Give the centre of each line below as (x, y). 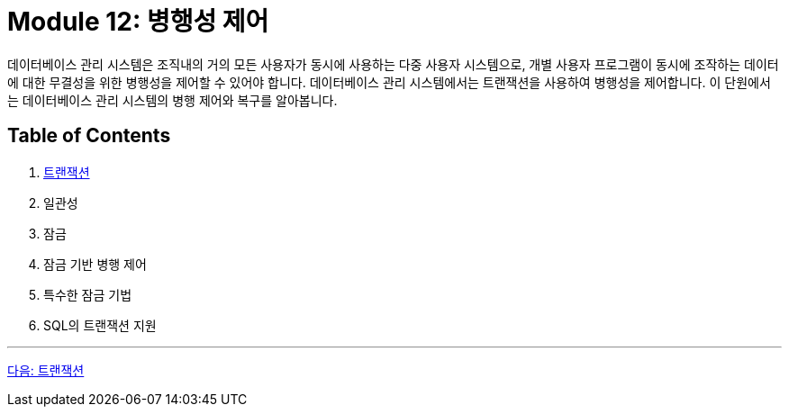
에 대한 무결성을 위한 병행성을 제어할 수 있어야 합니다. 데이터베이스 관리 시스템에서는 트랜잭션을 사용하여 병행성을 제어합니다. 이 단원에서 (389, 82)
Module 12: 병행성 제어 (138, 22)
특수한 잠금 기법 (88, 294)
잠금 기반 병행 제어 (95, 264)
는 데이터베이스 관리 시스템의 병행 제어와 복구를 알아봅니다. (172, 100)
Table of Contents (89, 136)
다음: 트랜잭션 (46, 370)
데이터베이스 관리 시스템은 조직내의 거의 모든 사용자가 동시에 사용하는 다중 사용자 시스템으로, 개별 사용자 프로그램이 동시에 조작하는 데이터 (393, 64)
